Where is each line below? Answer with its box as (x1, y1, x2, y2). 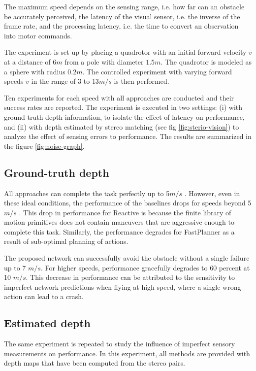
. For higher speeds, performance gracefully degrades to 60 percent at (40, 262, 250, 272)
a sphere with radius (4, 66, 65, 76)
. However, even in (184, 188, 240, 198)
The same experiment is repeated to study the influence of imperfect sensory (4, 338, 235, 349)
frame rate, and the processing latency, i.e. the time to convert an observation (4, 21, 239, 31)
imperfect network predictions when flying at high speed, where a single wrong (4, 281, 241, 292)
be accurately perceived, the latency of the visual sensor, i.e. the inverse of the (4, 11, 240, 21)
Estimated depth (4, 315, 91, 331)
